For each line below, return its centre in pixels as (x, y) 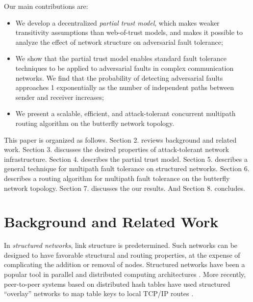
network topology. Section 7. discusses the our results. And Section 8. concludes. (125, 188)
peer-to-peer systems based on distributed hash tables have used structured (117, 284)
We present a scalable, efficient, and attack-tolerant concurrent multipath (126, 113)
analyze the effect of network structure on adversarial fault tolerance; (119, 42)
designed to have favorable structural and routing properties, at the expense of (122, 255)
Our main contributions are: (46, 6)
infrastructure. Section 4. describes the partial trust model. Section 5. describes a (126, 159)
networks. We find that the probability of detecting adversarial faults (119, 77)
